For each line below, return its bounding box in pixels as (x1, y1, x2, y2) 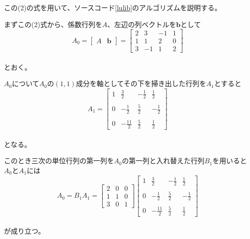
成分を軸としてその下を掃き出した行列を (76, 78, 206, 89)
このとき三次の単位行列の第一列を (4, 155, 114, 166)
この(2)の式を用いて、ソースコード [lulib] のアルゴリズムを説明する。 (4, 2, 222, 12)
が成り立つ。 (4, 226, 45, 236)
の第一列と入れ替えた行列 (122, 155, 205, 166)
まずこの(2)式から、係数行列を (4, 19, 102, 29)
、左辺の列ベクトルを (107, 19, 176, 29)
